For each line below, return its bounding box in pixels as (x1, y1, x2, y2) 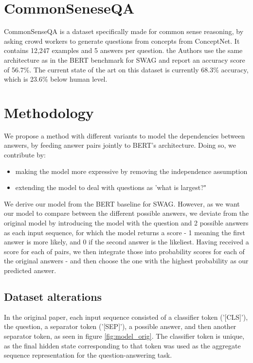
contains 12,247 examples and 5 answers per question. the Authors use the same (4, 45, 243, 55)
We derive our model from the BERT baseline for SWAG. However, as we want (4, 198, 240, 208)
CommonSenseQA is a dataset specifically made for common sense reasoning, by (4, 26, 244, 36)
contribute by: (4, 150, 46, 159)
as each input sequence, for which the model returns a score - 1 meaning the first (4, 227, 245, 237)
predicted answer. (4, 265, 56, 275)
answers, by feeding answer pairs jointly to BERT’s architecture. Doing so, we (4, 140, 236, 150)
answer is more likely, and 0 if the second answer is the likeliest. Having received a (4, 237, 249, 247)
